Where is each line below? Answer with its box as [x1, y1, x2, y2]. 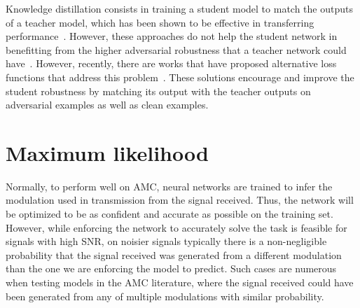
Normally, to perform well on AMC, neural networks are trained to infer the [6, 178, 333, 193]
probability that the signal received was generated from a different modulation [6, 247, 342, 262]
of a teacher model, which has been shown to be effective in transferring [6, 15, 314, 29]
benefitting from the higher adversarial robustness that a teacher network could [6, 42, 347, 57]
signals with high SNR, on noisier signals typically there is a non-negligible [6, 234, 327, 248]
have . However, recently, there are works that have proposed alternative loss [6, 56, 337, 71]
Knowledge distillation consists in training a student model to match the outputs [6, 1, 353, 15]
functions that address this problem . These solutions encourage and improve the [6, 69, 354, 84]
